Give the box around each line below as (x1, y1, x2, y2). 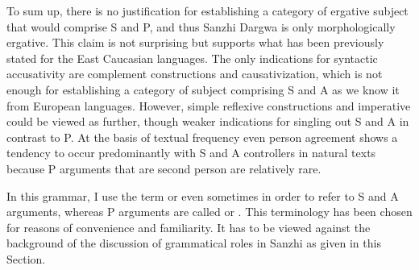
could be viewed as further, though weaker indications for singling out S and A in (6, 113, 409, 130)
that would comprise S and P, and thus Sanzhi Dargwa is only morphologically (6, 18, 396, 35)
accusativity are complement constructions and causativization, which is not (6, 65, 383, 82)
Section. (6, 250, 46, 267)
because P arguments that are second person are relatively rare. (6, 160, 322, 177)
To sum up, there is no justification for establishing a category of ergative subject (6, 2, 409, 19)
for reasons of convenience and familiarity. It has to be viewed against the (6, 218, 371, 235)
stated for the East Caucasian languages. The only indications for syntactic (6, 49, 378, 66)
